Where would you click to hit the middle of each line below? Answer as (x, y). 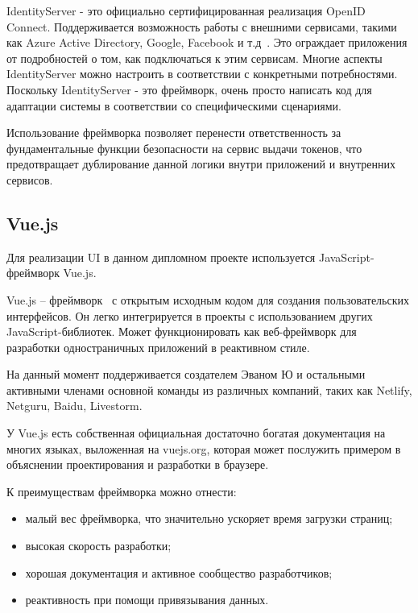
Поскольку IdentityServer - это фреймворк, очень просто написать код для (189, 89)
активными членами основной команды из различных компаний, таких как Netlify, (209, 389)
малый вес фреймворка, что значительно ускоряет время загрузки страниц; (209, 518)
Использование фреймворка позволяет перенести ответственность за (174, 133)
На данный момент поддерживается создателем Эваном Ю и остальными (186, 374)
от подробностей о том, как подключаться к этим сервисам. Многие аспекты (195, 58)
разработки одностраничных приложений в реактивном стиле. (158, 347)
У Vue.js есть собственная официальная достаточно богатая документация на (196, 433)
